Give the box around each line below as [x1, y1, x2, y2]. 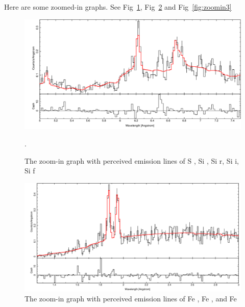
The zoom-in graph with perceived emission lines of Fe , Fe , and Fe [24, 293, 237, 304]
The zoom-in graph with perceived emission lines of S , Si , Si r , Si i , [24, 155, 239, 166]
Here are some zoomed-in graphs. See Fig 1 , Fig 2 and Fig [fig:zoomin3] [4, 2, 232, 12]
